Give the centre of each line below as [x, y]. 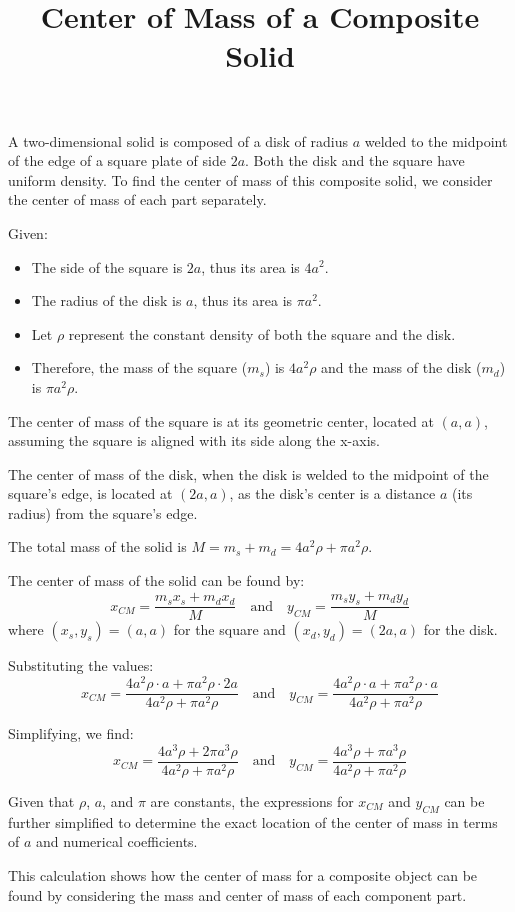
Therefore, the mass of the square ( [139, 367]
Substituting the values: [81, 665]
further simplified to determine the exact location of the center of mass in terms [253, 821]
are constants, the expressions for [252, 800]
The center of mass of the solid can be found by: [156, 580]
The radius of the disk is [106, 300]
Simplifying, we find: [71, 733]
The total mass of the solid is [97, 546]
